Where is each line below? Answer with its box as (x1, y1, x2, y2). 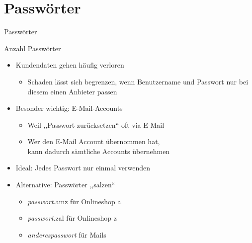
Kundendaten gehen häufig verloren (15, 60, 124, 70)
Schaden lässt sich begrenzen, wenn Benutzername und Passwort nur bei (27, 76, 249, 86)
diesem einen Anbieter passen (27, 86, 117, 96)
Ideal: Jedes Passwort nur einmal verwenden (15, 162, 151, 173)
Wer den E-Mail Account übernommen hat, (27, 136, 160, 147)
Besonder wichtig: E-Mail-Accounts (15, 103, 123, 113)
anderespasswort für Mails (27, 229, 106, 240)
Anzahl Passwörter (4, 43, 61, 53)
